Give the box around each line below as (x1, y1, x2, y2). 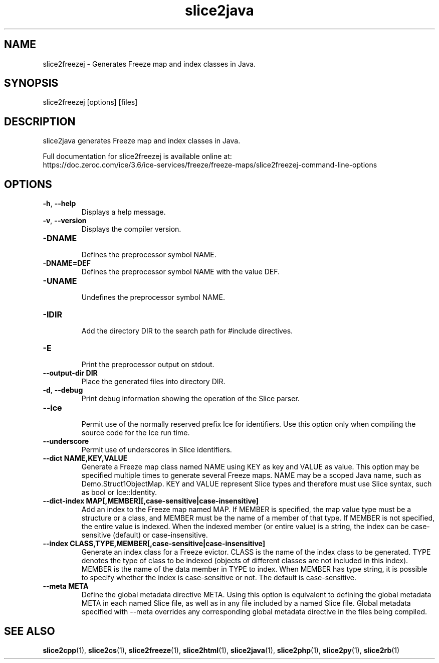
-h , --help (43, 199, 76, 208)
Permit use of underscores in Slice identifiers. (81, 445, 232, 454)
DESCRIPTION (4, 115, 76, 128)
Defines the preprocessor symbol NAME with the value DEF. (81, 267, 280, 276)
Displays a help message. (81, 208, 166, 217)
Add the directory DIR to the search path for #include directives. (81, 326, 293, 336)
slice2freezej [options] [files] (43, 98, 138, 107)
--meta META (43, 582, 89, 591)
